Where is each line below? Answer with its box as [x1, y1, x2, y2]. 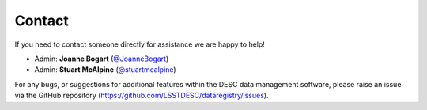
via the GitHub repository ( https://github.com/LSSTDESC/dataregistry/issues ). [14, 91, 269, 101]
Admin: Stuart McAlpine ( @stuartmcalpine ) [34, 65, 177, 74]
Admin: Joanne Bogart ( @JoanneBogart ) [34, 54, 169, 63]
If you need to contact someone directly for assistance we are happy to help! [14, 40, 265, 49]
